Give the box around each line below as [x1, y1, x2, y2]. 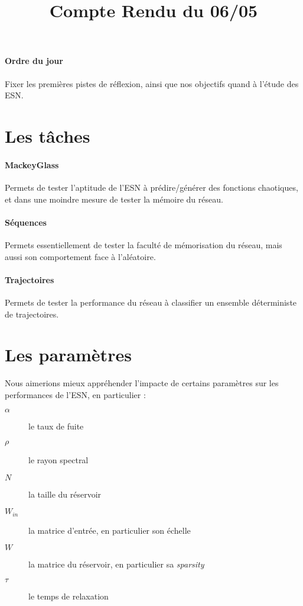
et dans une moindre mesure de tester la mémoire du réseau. [5, 193, 223, 205]
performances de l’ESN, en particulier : [5, 388, 146, 400]
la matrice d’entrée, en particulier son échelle [28, 524, 191, 536]
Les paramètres [5, 342, 132, 367]
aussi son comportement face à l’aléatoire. [5, 250, 156, 262]
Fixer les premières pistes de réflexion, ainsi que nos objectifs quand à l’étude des [5, 77, 299, 89]
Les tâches [5, 123, 90, 148]
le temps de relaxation [28, 589, 109, 602]
